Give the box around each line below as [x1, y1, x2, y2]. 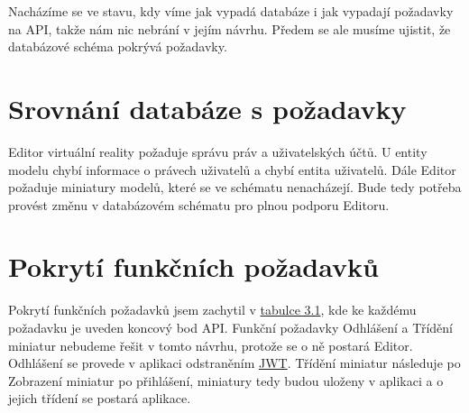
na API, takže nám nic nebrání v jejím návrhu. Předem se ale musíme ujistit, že [8, 19, 451, 38]
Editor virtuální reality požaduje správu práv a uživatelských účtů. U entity [8, 142, 428, 161]
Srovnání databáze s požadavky [8, 89, 407, 126]
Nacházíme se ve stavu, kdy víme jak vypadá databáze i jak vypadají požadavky [8, 2, 454, 20]
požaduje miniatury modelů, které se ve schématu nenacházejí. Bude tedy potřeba [8, 178, 462, 197]
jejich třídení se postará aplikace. [8, 389, 191, 408]
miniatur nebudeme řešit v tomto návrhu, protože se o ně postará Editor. [8, 335, 413, 354]
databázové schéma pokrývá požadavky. [8, 37, 227, 56]
